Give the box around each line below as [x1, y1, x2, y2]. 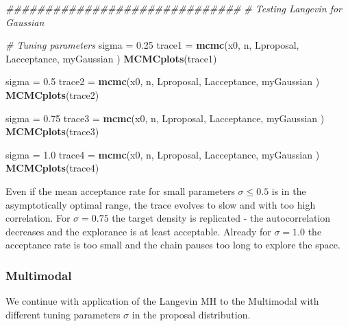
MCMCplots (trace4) [5, 161, 99, 175]
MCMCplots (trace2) [5, 87, 99, 102]
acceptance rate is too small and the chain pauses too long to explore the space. [5, 237, 340, 252]
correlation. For [5, 211, 71, 225]
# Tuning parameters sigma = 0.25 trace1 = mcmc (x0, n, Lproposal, [5, 38, 299, 52]
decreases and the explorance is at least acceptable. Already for [5, 224, 271, 238]
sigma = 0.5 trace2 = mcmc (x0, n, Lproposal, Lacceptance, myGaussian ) [5, 74, 320, 89]
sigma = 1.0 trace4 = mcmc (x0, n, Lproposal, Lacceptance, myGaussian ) [5, 147, 320, 161]
